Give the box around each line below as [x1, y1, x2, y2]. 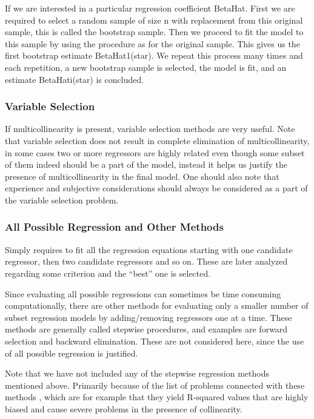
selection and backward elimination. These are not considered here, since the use [5, 334, 304, 347]
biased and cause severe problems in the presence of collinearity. [5, 402, 242, 415]
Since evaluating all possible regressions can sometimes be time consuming [5, 287, 281, 300]
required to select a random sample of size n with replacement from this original [5, 13, 303, 26]
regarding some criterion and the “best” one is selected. [5, 266, 211, 279]
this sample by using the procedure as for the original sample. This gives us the [5, 37, 300, 50]
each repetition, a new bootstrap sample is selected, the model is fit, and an [5, 61, 287, 73]
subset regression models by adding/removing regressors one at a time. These [5, 311, 292, 323]
